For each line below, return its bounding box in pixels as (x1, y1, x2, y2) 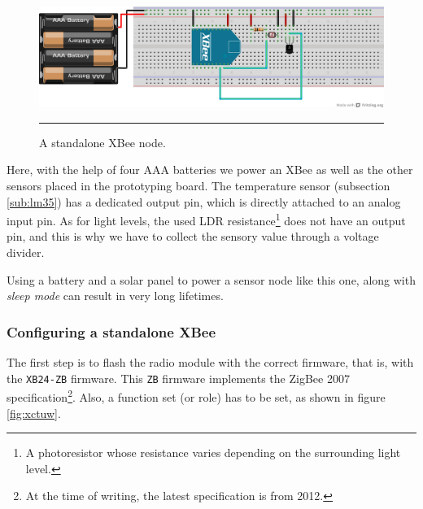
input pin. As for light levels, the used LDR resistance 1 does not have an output (7, 210, 406, 228)
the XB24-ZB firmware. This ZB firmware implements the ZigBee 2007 (7, 369, 350, 386)
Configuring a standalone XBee (7, 321, 216, 342)
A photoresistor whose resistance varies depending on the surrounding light (25, 444, 401, 461)
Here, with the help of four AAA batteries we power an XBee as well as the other (7, 161, 413, 178)
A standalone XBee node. (39, 133, 166, 150)
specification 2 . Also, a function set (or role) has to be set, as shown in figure (7, 386, 386, 405)
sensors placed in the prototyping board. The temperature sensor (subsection (7, 177, 390, 194)
